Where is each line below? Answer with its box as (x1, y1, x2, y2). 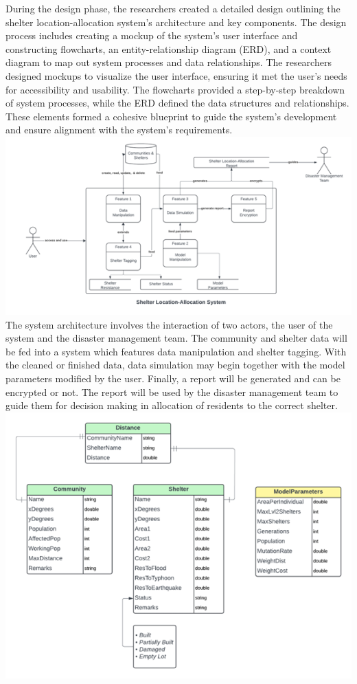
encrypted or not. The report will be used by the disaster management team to (5, 384, 338, 399)
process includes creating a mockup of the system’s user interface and (5, 28, 298, 43)
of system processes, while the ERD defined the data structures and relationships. (5, 96, 349, 110)
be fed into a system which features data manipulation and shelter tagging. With (5, 344, 347, 358)
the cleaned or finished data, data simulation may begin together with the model (5, 357, 345, 372)
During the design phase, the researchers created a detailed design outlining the (5, 1, 341, 15)
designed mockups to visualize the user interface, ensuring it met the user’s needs (5, 68, 347, 82)
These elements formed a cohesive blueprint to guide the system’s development (5, 109, 337, 123)
